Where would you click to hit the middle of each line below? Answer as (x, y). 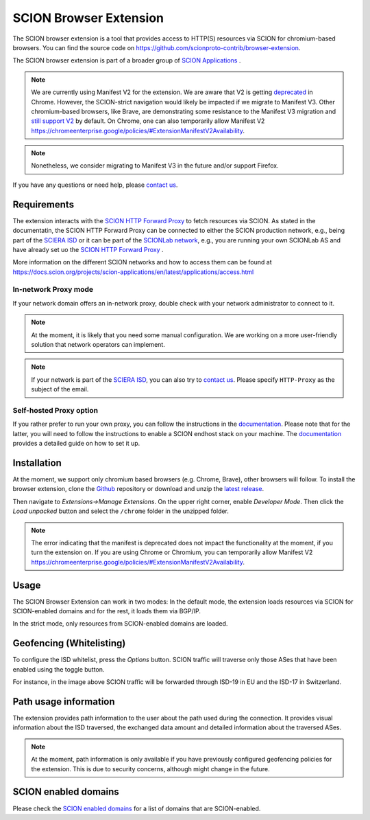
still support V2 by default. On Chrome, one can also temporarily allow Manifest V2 (148, 121)
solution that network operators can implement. (98, 345)
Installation (37, 463)
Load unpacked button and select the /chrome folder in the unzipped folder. (121, 511)
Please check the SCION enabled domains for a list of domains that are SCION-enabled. (137, 808)
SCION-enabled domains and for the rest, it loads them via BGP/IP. (107, 611)
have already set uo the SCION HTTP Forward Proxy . (88, 249)
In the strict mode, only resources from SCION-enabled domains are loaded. (120, 624)
